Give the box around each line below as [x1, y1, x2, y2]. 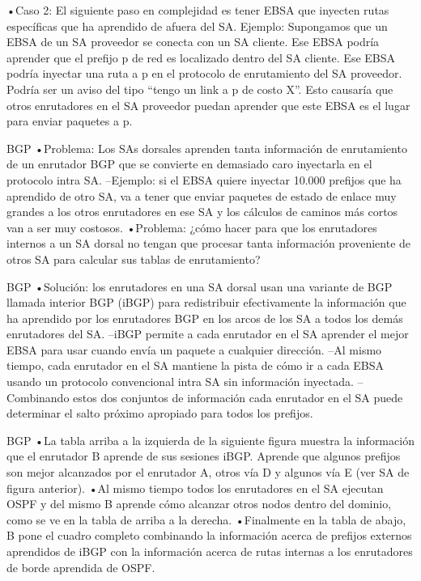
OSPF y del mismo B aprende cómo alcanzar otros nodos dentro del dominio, [6, 495, 392, 512]
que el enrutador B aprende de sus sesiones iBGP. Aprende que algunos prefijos [6, 447, 401, 464]
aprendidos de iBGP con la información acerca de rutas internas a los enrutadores [6, 543, 413, 559]
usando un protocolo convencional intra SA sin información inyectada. [6, 373, 354, 390]
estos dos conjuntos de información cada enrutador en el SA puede [73, 388, 403, 405]
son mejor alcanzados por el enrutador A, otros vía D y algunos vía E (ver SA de [6, 464, 410, 481]
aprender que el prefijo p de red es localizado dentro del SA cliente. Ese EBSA [6, 49, 396, 66]
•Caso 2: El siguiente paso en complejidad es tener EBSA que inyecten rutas [6, 2, 389, 18]
